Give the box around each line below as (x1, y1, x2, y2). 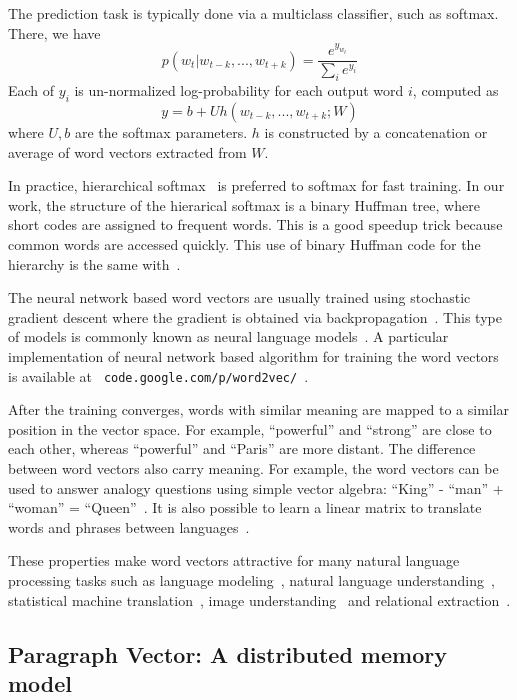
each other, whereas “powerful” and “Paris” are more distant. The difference (8, 438, 476, 459)
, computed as (412, 80, 499, 101)
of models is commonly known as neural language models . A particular (8, 326, 449, 347)
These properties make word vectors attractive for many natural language (8, 550, 460, 571)
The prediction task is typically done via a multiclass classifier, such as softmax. (8, 3, 499, 23)
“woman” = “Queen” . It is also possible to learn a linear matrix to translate (8, 497, 482, 518)
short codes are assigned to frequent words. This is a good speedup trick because (8, 214, 503, 235)
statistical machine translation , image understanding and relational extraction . (8, 589, 511, 610)
